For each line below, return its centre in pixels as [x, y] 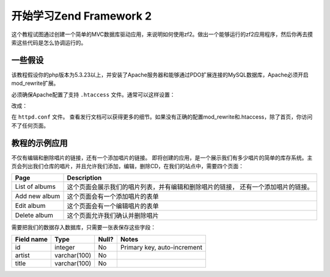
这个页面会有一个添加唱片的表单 [113, 197]
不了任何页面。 [30, 125]
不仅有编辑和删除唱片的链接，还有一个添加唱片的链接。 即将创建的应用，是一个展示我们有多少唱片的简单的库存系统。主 [162, 157]
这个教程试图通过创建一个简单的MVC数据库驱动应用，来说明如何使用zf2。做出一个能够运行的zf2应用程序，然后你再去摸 [162, 34]
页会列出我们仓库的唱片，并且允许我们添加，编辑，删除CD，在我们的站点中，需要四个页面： [128, 166]
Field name [31, 239]
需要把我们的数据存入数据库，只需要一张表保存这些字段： [83, 227]
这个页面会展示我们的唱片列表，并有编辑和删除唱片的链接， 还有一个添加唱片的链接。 [190, 187]
